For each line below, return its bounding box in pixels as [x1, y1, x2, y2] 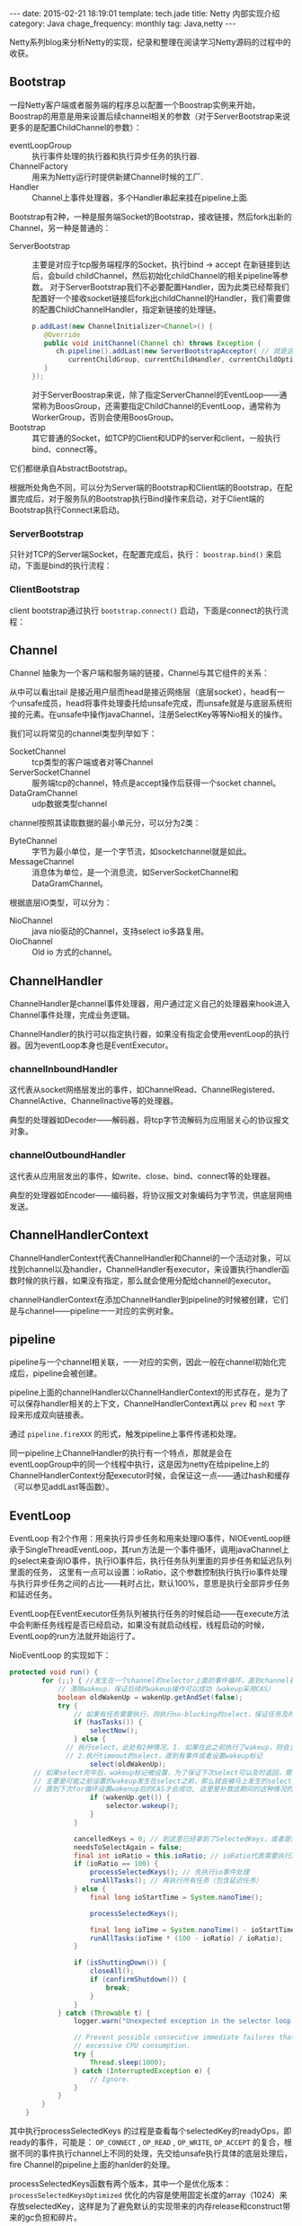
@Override [43, 330, 81, 339]
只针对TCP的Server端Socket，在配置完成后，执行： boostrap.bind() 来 [9, 549, 274, 560]
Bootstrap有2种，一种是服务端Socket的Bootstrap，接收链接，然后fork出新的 [9, 211, 292, 222]
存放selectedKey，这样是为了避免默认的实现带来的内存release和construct [9, 2201, 283, 2212]
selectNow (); [89, 1726, 139, 1735]
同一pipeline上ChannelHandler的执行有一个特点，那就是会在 [9, 1448, 233, 1459]
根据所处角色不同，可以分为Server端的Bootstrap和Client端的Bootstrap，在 [9, 482, 285, 492]
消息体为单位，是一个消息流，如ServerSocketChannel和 [31, 867, 239, 878]
